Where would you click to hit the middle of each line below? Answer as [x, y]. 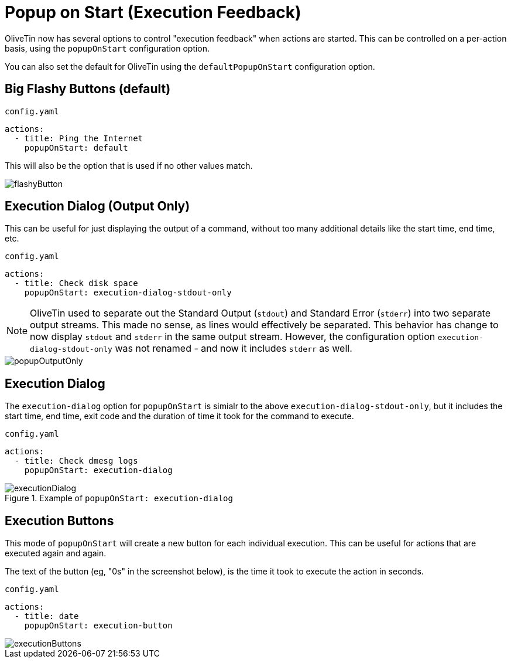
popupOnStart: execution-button [98, 626]
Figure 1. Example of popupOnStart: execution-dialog [119, 498]
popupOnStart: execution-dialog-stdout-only [128, 293]
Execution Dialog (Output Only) [97, 206]
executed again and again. [56, 553]
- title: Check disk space [76, 283]
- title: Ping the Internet [79, 138]
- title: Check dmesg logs [76, 461]
